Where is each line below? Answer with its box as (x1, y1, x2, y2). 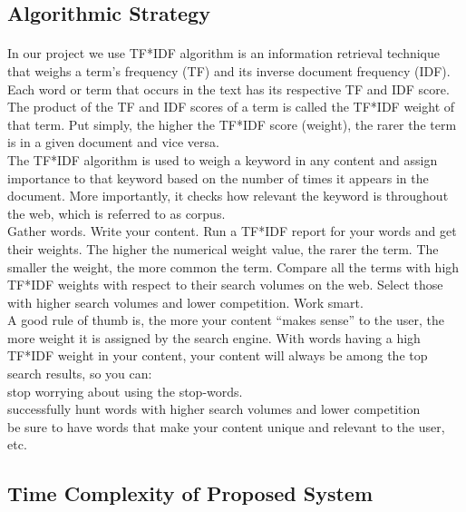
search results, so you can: (7, 364, 152, 383)
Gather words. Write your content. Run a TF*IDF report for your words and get (7, 222, 457, 241)
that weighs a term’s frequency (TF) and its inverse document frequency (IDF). (7, 61, 451, 80)
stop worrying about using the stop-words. (7, 381, 243, 400)
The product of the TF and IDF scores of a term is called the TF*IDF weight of (7, 97, 455, 116)
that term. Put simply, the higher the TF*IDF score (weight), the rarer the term (7, 114, 457, 133)
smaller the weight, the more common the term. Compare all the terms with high (7, 257, 460, 276)
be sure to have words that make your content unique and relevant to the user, (7, 417, 445, 436)
